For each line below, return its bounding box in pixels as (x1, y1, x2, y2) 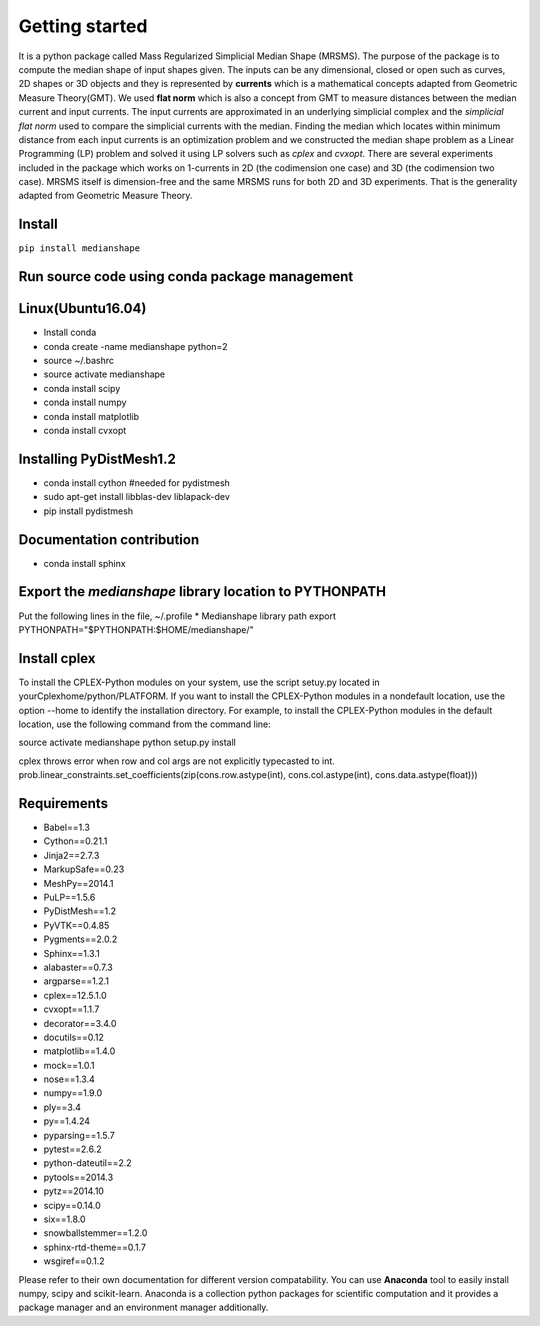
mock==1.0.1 (43, 1059, 95, 1071)
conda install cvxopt (43, 425, 127, 437)
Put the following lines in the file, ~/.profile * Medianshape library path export (18, 610, 337, 622)
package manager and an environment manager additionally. (18, 1301, 269, 1314)
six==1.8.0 (43, 1213, 86, 1225)
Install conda (43, 326, 97, 339)
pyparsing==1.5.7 (43, 1129, 115, 1141)
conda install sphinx (43, 557, 126, 569)
